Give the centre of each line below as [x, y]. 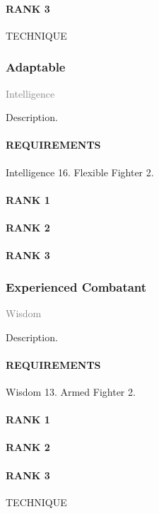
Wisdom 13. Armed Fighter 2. [71, 391]
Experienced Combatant [76, 286]
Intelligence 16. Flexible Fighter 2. [80, 172]
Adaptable [36, 67]
